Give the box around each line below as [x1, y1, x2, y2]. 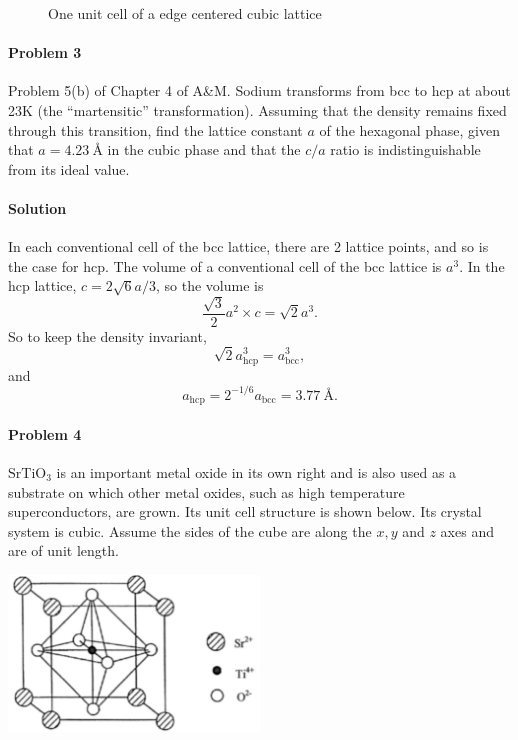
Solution [8, 197, 67, 218]
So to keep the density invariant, [8, 325, 207, 346]
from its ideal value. [8, 158, 130, 179]
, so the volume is [156, 275, 264, 296]
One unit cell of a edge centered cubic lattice [48, 3, 322, 23]
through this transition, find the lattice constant [8, 119, 303, 140]
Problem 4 [8, 423, 82, 444]
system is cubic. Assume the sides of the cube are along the [8, 520, 372, 541]
